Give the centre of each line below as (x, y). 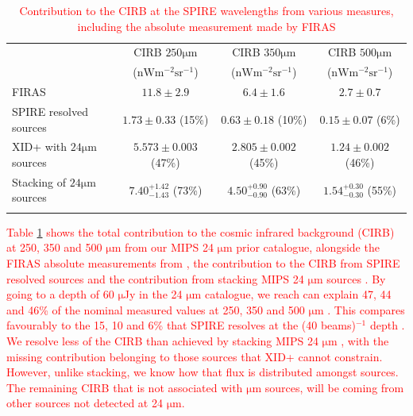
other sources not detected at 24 (85, 403)
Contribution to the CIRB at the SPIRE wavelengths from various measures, (206, 10)
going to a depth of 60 (60, 294)
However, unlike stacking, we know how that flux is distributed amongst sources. (203, 372)
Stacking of (39, 181)
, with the (365, 340)
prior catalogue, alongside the (308, 247)
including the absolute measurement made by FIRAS (206, 26)
